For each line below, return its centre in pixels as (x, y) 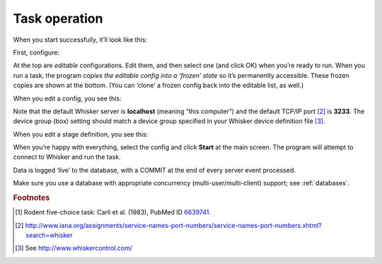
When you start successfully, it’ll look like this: (80, 40)
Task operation (58, 18)
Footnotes (31, 198)
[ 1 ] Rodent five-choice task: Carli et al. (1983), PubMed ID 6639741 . (113, 212)
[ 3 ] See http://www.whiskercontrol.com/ (74, 248)
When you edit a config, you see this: (67, 98)
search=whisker (49, 235)
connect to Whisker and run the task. (67, 157)
